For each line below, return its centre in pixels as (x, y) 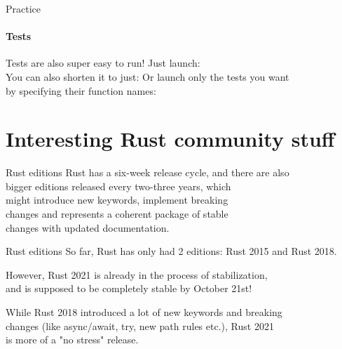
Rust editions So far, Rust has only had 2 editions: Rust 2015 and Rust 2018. (171, 251)
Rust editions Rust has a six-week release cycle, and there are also (148, 172)
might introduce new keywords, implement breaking (117, 200)
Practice (23, 8)
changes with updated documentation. (88, 227)
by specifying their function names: (81, 90)
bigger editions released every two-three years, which (118, 186)
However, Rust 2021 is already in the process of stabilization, (137, 274)
